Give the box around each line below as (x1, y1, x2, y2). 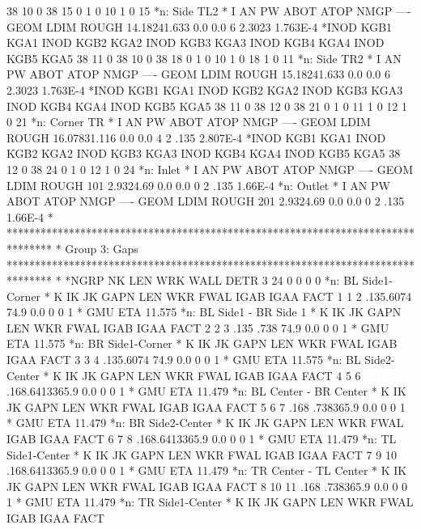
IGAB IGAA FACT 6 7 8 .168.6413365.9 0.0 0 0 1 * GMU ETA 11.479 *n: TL (6, 430, 397, 447)
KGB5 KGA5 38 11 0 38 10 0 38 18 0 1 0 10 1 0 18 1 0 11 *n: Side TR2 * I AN (6, 49, 402, 66)
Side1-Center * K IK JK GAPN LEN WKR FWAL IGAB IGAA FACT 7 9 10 (6, 446, 397, 463)
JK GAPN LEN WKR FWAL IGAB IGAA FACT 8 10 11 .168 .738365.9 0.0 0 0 (6, 477, 408, 494)
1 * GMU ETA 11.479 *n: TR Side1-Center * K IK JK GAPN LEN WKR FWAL (6, 493, 414, 510)
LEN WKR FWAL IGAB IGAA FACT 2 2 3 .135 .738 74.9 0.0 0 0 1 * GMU (6, 319, 389, 336)
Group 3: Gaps (65, 239, 138, 256)
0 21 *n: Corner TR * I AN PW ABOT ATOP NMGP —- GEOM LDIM (6, 113, 371, 130)
